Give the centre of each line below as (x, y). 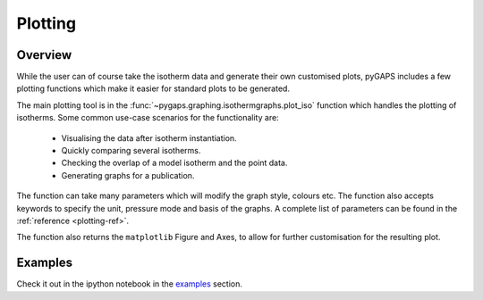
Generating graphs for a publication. (128, 175)
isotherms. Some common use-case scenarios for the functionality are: (148, 118)
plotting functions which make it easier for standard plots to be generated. (153, 88)
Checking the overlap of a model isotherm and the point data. (174, 163)
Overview (44, 55)
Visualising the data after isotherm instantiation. (149, 137)
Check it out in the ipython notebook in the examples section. (130, 284)
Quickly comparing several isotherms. (131, 151)
